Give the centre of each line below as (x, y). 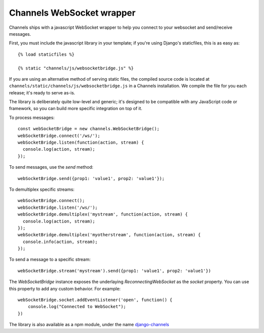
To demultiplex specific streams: (42, 189)
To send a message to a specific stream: (50, 260)
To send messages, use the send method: (51, 167)
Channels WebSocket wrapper (72, 13)
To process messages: (32, 117)
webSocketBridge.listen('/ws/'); (58, 207)
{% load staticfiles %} (46, 54)
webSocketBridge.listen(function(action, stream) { (81, 143)
